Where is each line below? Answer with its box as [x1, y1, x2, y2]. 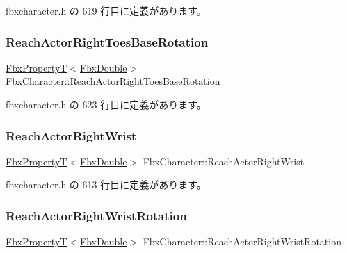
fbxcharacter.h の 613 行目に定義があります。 [6, 177, 207, 192]
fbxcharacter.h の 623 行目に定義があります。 [6, 97, 207, 111]
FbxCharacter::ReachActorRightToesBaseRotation [6, 74, 220, 88]
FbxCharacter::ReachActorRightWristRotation [143, 234, 341, 249]
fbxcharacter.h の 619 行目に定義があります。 [6, 3, 207, 17]
